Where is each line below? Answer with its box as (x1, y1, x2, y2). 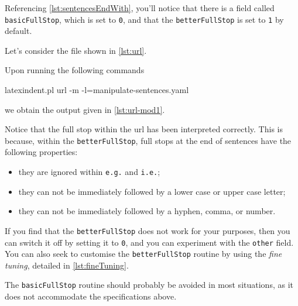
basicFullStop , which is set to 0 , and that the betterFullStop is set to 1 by (5, 13, 284, 25)
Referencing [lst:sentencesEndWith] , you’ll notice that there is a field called (5, 2, 275, 13)
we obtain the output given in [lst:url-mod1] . (5, 103, 165, 115)
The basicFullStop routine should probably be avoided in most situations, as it (5, 279, 293, 291)
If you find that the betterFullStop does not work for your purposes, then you (5, 224, 290, 236)
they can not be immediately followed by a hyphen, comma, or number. (18, 205, 276, 217)
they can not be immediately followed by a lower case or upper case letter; (18, 185, 286, 197)
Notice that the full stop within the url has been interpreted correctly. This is (5, 123, 283, 135)
